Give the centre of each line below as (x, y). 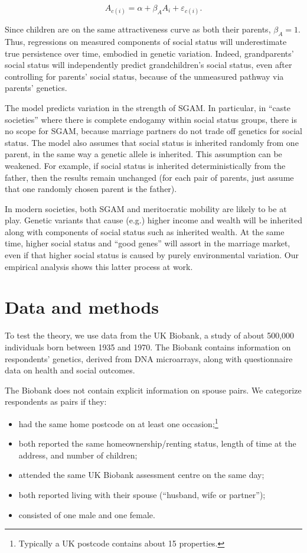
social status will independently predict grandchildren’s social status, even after (148, 65)
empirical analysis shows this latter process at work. (99, 266)
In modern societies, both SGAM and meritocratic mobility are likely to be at (146, 208)
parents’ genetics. (36, 88)
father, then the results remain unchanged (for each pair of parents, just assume (149, 177)
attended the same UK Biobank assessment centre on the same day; (141, 475)
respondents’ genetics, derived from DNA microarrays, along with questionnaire (149, 358)
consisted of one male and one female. (87, 514)
